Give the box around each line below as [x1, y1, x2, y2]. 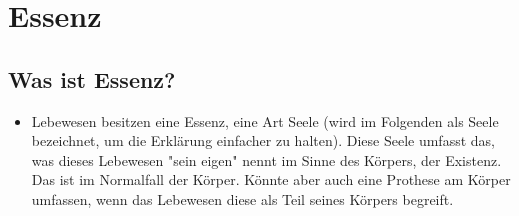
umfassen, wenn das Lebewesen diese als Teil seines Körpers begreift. [31, 188, 454, 209]
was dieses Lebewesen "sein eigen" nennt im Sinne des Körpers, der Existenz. [31, 149, 502, 170]
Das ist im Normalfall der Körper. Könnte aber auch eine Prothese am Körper [31, 169, 511, 190]
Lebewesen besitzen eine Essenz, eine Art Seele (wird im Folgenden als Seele [31, 110, 499, 131]
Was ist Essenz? [8, 63, 176, 94]
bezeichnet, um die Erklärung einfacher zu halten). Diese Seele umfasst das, [31, 130, 495, 151]
